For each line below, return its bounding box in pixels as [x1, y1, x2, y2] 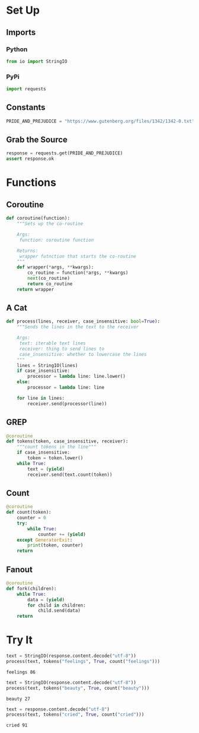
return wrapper [17, 286, 54, 292]
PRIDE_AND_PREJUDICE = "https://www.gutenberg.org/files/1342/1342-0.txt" [6, 118, 195, 124]
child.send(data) [37, 608, 81, 614]
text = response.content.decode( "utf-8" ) [6, 706, 110, 712]
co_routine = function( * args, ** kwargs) [27, 270, 129, 276]
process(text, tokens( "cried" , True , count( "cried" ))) [6, 712, 145, 718]
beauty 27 [6, 696, 31, 702]
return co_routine [27, 280, 73, 287]
